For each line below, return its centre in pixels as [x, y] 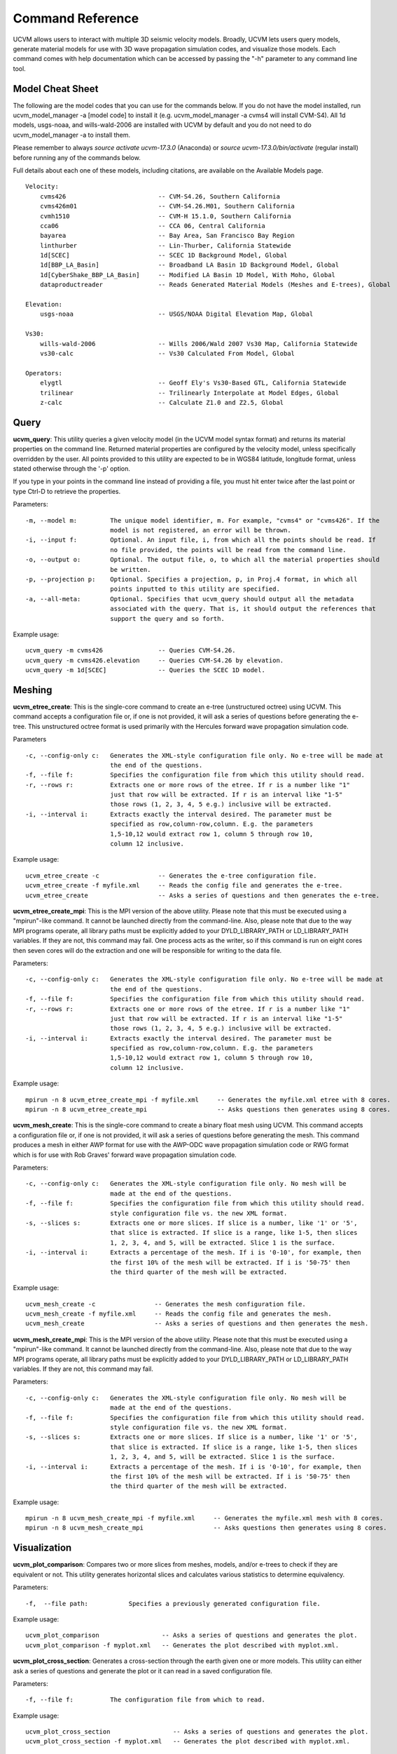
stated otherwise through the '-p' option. [72, 469]
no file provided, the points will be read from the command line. [228, 550]
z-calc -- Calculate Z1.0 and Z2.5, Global [162, 402]
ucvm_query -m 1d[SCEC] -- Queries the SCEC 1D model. [145, 670]
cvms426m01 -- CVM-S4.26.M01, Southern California [167, 206]
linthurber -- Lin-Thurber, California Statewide [165, 245]
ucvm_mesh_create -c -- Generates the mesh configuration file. [166, 1304]
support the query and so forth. [167, 618]
